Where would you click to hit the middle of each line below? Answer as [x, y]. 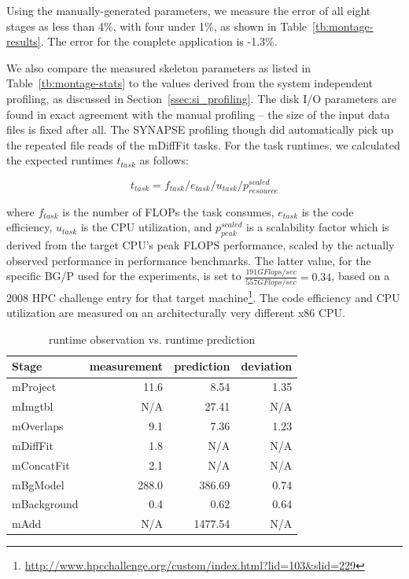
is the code [328, 211]
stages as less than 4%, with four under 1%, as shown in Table [157, 26]
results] [24, 41]
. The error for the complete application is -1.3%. [159, 41]
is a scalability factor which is [318, 227]
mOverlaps [38, 425]
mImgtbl [33, 406]
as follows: [164, 160]
